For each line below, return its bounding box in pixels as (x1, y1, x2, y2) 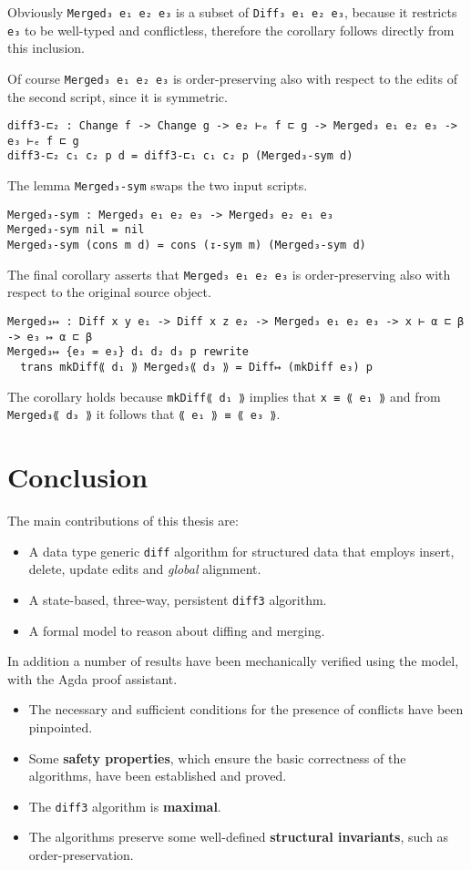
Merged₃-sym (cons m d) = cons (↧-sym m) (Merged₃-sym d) (7, 239, 366, 252)
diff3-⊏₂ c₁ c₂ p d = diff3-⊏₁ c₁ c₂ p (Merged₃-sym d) (7, 149, 353, 163)
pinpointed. (28, 717, 93, 736)
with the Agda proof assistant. (7, 669, 178, 688)
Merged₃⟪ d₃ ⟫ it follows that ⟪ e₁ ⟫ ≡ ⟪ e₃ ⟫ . (7, 404, 281, 424)
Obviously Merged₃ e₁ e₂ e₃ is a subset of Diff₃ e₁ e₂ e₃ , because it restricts (7, 3, 457, 21)
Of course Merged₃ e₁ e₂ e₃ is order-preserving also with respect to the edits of (7, 68, 458, 87)
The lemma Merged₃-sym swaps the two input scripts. (7, 176, 308, 195)
